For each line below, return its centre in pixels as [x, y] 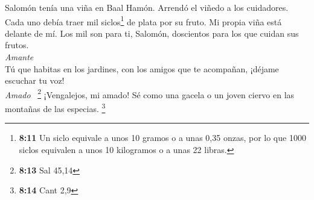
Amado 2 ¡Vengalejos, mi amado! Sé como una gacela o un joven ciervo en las [150, 93]
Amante [19, 57]
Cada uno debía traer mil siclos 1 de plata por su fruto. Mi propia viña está [143, 20]
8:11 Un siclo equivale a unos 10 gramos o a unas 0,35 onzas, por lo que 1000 [162, 138]
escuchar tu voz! [35, 80]
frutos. [17, 45]
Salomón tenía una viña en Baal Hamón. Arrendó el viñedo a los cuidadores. [147, 7]
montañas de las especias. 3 [55, 108]
